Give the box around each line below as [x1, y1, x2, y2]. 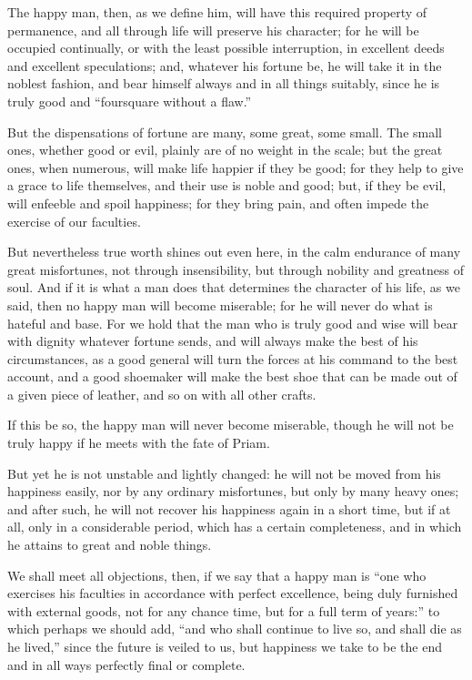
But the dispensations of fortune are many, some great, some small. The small [7, 122, 442, 141]
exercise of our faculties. [7, 211, 141, 230]
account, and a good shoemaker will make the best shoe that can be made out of [7, 367, 457, 386]
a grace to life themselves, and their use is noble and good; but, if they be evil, [7, 176, 447, 195]
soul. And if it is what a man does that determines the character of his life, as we [7, 278, 460, 297]
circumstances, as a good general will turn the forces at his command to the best [7, 349, 458, 368]
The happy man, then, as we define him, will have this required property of [7, 3, 427, 21]
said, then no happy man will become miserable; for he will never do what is [7, 295, 433, 314]
